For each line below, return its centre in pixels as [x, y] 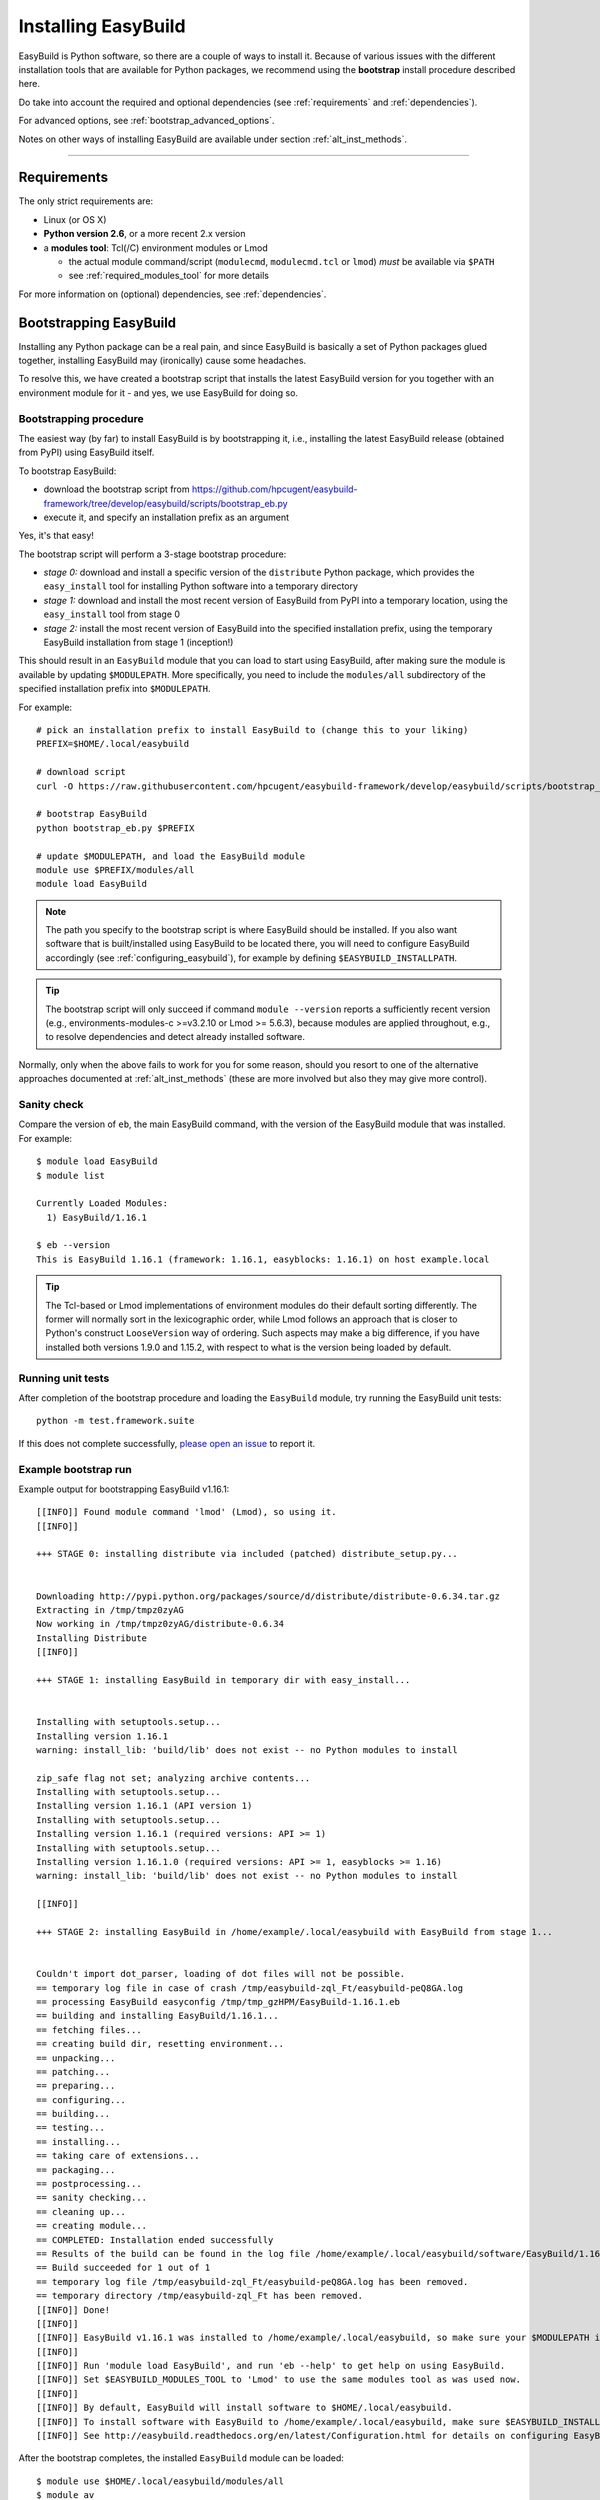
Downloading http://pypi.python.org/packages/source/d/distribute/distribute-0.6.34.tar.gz [268, 1596]
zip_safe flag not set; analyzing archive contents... [173, 1778]
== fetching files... [89, 2029]
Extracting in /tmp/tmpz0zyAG [110, 1610]
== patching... [73, 2071]
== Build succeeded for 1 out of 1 [123, 2268]
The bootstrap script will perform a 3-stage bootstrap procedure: [152, 554]
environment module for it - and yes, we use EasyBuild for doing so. [158, 392]
